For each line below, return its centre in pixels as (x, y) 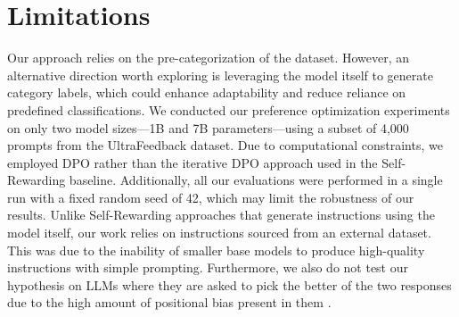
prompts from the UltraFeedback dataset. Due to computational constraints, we (225, 145)
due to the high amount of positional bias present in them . (169, 302)
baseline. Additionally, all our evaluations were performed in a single (256, 180)
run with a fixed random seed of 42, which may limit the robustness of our (211, 197)
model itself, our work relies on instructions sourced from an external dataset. (219, 233)
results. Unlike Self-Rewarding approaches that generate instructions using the (221, 215)
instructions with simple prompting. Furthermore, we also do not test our (208, 267)
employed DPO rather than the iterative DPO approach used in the (193, 162)
